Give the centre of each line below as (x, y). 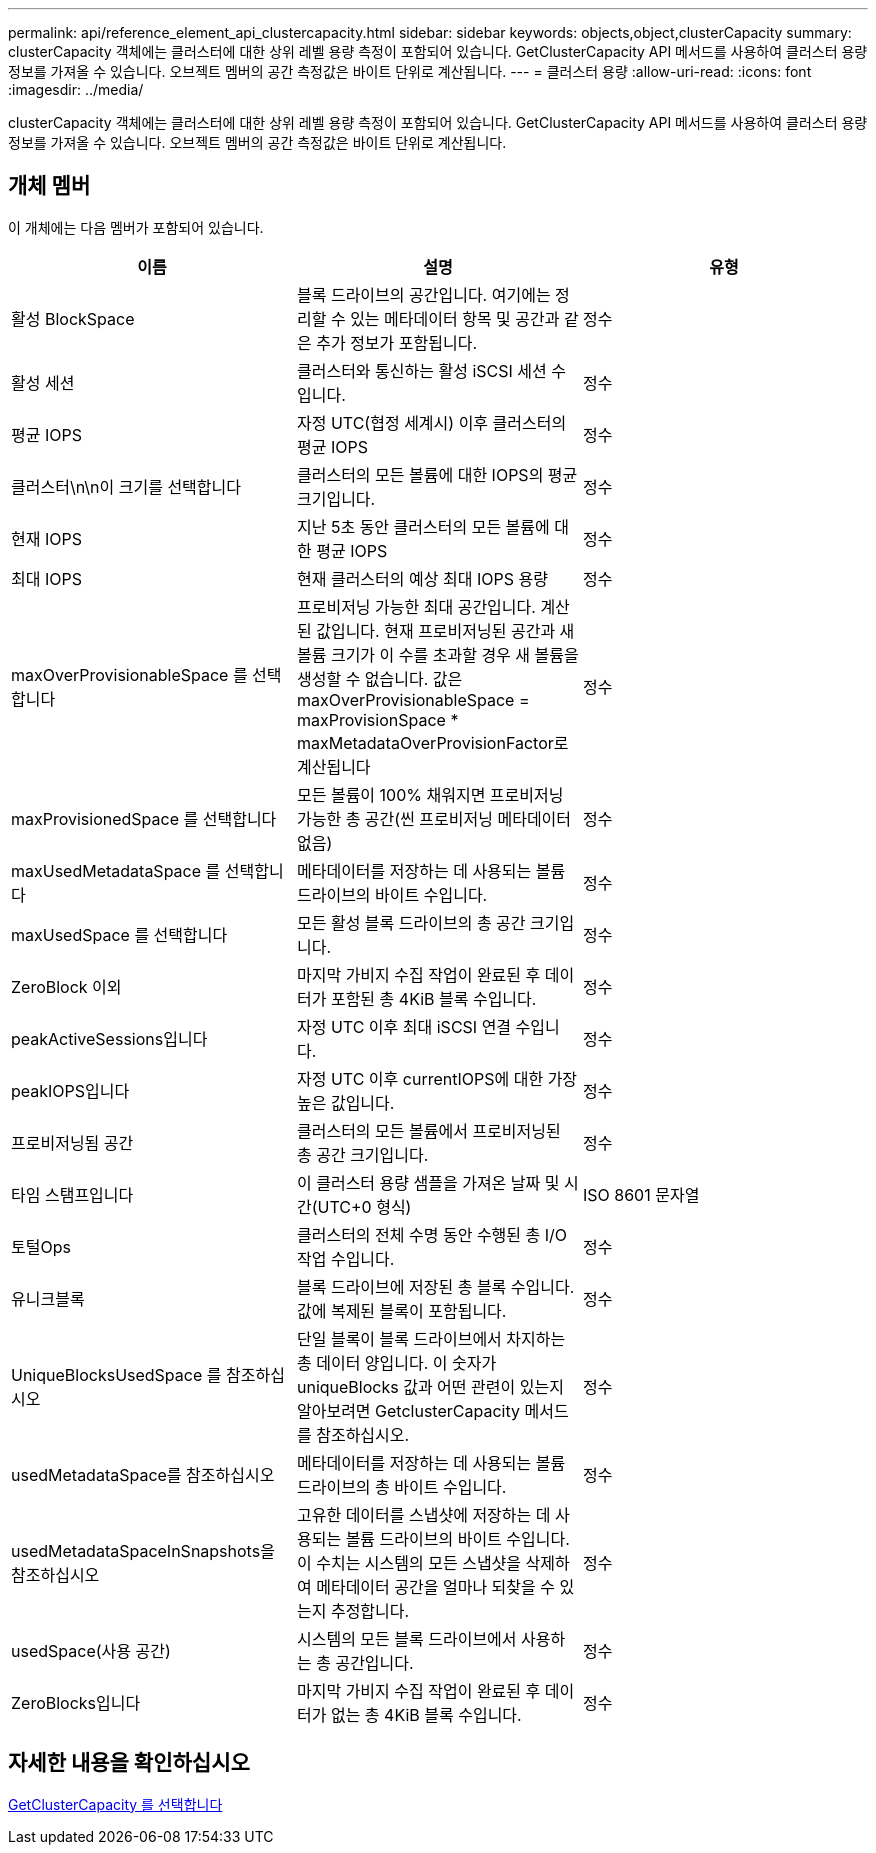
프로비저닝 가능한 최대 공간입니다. (416, 606)
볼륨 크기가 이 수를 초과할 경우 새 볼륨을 (437, 654)
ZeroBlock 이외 (66, 986)
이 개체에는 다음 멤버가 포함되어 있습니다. (136, 227)
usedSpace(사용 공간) (91, 1650)
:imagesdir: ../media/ (76, 89)
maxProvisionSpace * (377, 719)
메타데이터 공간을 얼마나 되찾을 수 (436, 1586)
